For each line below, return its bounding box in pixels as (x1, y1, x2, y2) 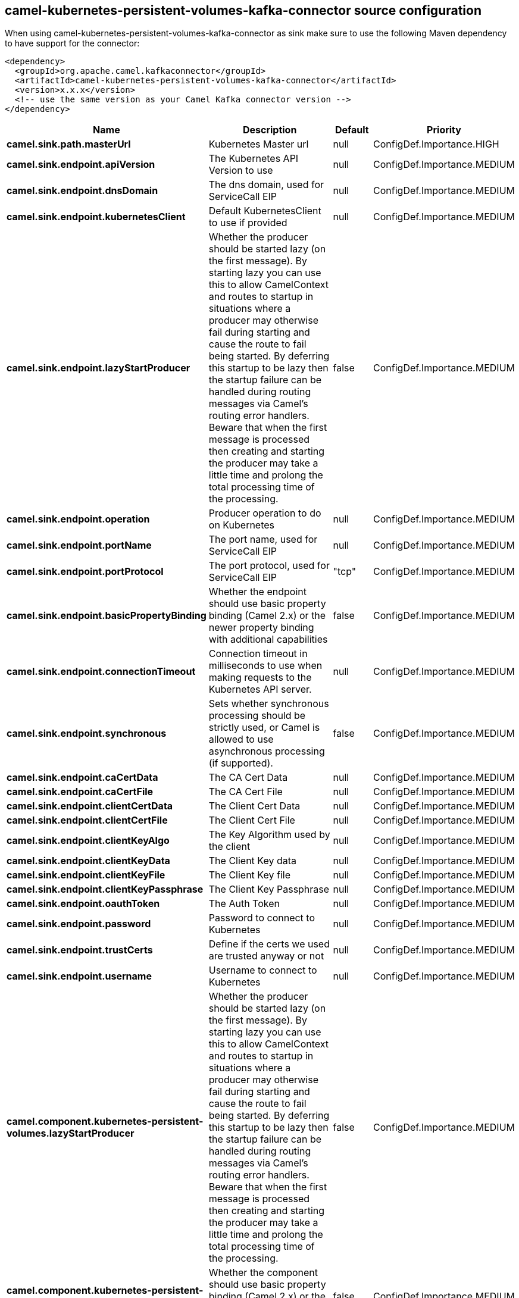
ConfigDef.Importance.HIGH (373, 138, 499, 151)
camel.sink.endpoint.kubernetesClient (7, 211, 186, 223)
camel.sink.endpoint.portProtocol (7, 565, 164, 578)
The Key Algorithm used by (208, 828, 330, 841)
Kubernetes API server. (208, 683, 312, 696)
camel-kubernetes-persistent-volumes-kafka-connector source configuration (5, 3, 482, 18)
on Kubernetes (208, 519, 275, 531)
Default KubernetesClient (208, 205, 321, 217)
